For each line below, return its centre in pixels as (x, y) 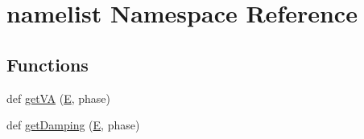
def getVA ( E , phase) (59, 98)
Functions (48, 64)
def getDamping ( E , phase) (73, 125)
